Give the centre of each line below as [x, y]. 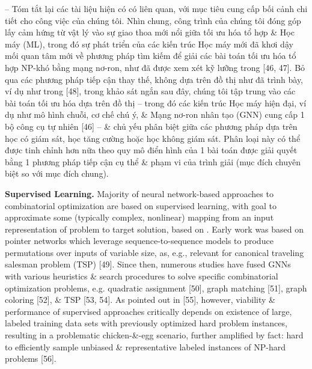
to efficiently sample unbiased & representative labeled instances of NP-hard [145, 346]
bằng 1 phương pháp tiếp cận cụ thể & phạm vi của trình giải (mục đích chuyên [153, 161]
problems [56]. [31, 358]
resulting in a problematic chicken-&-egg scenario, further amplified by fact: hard [154, 335]
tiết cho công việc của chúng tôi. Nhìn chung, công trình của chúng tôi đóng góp [153, 20]
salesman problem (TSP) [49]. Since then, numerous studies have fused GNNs [148, 264]
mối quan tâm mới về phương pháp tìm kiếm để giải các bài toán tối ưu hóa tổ [151, 56]
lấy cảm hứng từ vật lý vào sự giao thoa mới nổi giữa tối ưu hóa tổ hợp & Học [150, 32]
